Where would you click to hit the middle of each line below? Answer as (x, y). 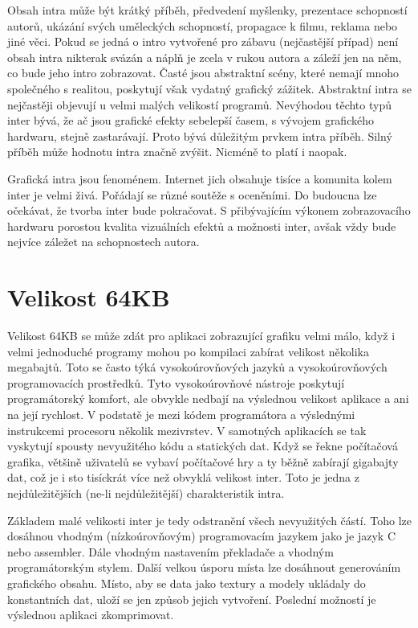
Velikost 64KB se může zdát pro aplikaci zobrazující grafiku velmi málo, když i (201, 336)
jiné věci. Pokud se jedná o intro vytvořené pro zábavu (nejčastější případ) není (203, 41)
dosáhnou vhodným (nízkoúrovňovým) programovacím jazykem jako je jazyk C (201, 536)
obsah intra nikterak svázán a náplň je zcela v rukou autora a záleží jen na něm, (205, 57)
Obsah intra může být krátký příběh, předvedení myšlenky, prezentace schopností (207, 10)
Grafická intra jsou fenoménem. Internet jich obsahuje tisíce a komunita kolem (200, 178)
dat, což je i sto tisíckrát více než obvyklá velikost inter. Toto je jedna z (183, 477)
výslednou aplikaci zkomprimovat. (91, 615)
